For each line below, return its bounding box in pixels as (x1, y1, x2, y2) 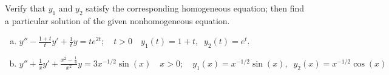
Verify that (5, 2, 46, 14)
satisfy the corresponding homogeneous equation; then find (86, 2, 305, 14)
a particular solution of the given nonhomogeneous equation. (5, 14, 230, 27)
